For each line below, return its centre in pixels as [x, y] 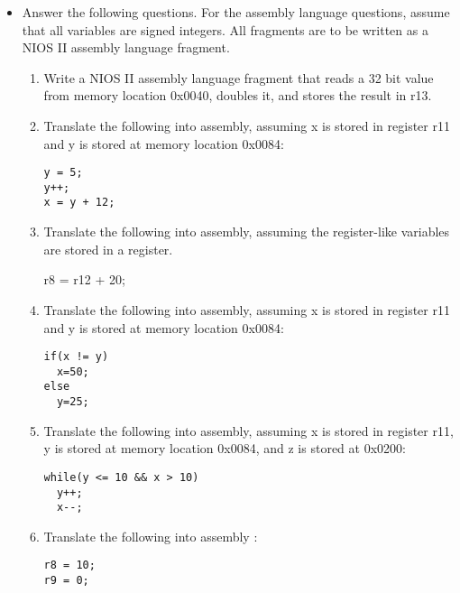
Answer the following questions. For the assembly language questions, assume [236, 12]
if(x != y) [76, 357]
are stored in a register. [108, 249]
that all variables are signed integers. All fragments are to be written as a [225, 29]
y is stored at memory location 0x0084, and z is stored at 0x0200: [225, 448]
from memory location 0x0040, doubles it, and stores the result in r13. [238, 95]
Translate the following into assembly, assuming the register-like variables [247, 232]
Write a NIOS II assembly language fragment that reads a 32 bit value [239, 77]
